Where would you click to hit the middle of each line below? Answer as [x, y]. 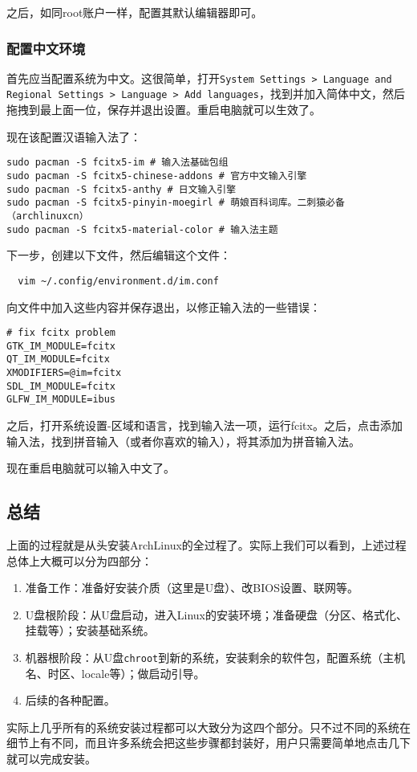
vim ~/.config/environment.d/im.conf [118, 281]
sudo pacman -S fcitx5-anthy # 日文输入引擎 [121, 189]
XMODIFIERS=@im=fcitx [64, 373]
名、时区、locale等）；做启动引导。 [115, 673]
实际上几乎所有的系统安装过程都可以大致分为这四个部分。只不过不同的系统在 [208, 727]
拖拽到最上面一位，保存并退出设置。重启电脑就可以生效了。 [164, 110]
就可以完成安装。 [51, 759]
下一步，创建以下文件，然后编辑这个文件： [119, 255]
